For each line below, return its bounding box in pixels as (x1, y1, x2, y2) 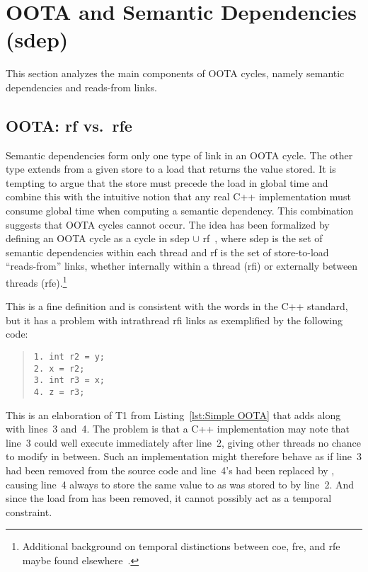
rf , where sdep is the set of (202, 231, 323, 246)
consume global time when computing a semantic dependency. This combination (6, 203, 354, 218)
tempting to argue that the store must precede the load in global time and (6, 175, 328, 190)
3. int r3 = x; (33, 375, 105, 386)
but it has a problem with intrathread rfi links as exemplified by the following (6, 312, 343, 327)
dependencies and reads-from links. (6, 79, 157, 94)
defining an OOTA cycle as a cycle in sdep (6, 231, 190, 246)
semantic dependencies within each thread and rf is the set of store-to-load (6, 244, 329, 259)
